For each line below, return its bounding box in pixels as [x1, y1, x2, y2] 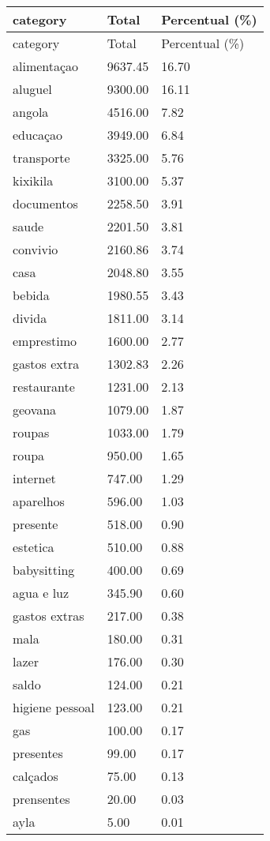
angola [13, 103, 49, 121]
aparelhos [13, 492, 65, 510]
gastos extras [13, 606, 84, 625]
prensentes [13, 790, 70, 808]
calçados [13, 767, 58, 785]
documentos [13, 194, 78, 212]
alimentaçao [13, 57, 79, 75]
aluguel [13, 80, 52, 98]
